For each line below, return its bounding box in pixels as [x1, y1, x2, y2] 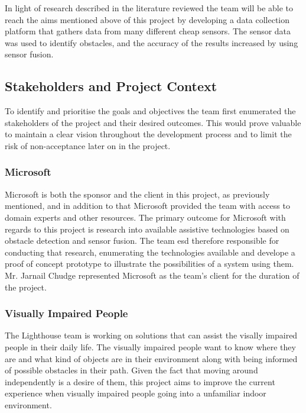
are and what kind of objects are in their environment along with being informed [5, 352, 298, 364]
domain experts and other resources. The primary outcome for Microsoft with [5, 211, 286, 223]
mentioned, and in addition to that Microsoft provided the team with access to [5, 199, 290, 212]
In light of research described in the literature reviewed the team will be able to [5, 2, 294, 14]
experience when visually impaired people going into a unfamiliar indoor [5, 387, 266, 399]
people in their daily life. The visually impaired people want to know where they [5, 340, 296, 353]
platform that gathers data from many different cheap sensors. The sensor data [5, 25, 291, 37]
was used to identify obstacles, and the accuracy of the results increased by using [5, 36, 298, 49]
